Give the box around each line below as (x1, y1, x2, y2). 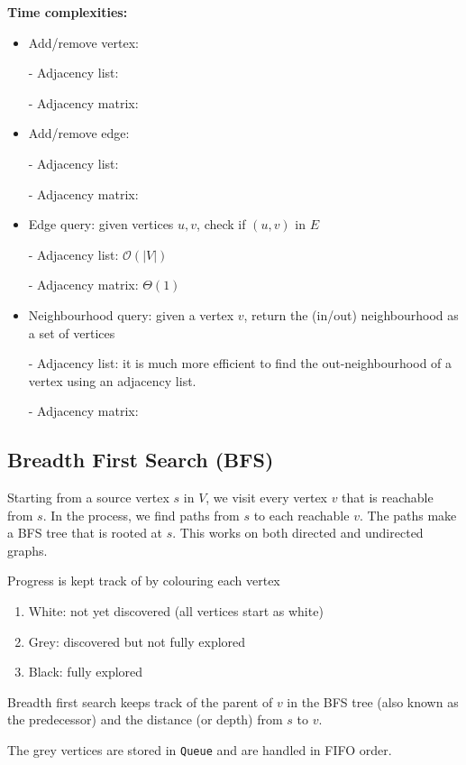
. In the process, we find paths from (42, 505, 240, 524)
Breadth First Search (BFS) (7, 446, 274, 474)
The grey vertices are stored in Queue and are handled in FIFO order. (7, 741, 392, 760)
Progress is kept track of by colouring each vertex (7, 571, 280, 590)
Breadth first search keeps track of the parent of (7, 692, 273, 711)
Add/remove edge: (28, 124, 130, 143)
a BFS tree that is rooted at (7, 523, 163, 542)
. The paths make (359, 505, 457, 524)
